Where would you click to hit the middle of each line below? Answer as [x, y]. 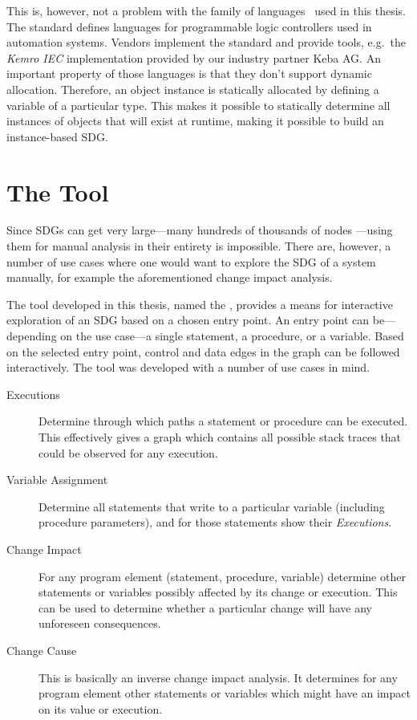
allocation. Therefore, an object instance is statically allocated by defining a [193, 89]
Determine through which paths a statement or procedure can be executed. [223, 421]
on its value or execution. [101, 708]
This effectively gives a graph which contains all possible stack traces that [220, 437]
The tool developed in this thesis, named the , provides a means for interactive [200, 304]
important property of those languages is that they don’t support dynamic [189, 73]
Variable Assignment [57, 480]
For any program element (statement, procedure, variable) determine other [222, 576]
